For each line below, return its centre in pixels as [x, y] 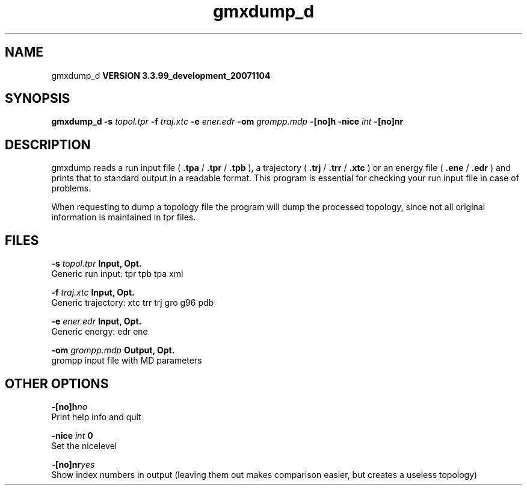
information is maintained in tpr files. [124, 217]
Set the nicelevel [84, 445]
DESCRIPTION [48, 144]
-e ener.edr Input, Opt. [97, 321]
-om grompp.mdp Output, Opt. [113, 350]
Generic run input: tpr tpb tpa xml [117, 274]
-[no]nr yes [73, 464]
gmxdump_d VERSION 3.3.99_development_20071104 [161, 75]
